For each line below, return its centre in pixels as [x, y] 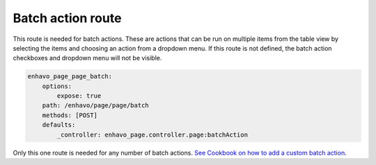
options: [57, 86]
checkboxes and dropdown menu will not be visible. [87, 58]
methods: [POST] [70, 115]
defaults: [59, 125]
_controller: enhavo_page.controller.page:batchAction [152, 134]
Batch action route [67, 18]
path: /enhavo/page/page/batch [95, 105]
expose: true [79, 96]
